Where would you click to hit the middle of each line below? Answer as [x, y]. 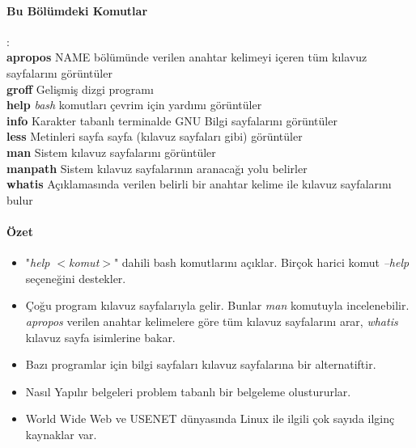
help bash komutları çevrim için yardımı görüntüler [134, 105]
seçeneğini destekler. [76, 278]
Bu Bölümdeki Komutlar [77, 10]
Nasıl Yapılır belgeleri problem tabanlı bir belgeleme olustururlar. [188, 391]
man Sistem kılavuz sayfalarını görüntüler [111, 152]
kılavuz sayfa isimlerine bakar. [100, 337]
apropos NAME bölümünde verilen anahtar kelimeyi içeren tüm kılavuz [187, 57]
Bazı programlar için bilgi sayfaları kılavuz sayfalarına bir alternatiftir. [201, 364]
